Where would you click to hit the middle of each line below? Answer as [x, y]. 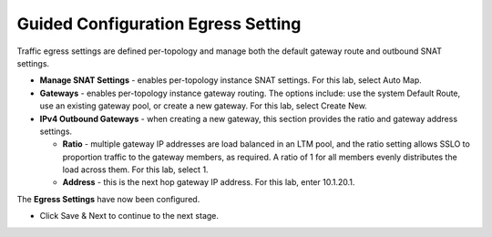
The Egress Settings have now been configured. [108, 199]
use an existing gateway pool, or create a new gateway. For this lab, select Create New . [204, 106]
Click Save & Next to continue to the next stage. [129, 216]
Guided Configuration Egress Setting [159, 24]
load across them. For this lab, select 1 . [135, 170]
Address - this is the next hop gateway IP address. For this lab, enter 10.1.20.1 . [209, 182]
